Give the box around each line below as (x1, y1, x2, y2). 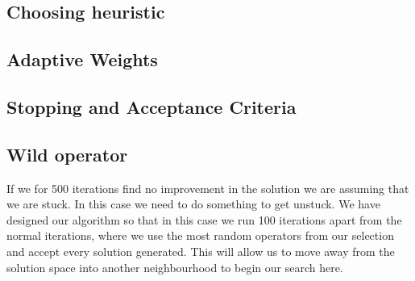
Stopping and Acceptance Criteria (6, 94, 297, 119)
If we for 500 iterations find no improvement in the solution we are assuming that (6, 179, 409, 196)
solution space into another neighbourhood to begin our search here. (6, 258, 343, 275)
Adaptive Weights (6, 47, 158, 72)
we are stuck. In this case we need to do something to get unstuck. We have (6, 195, 380, 212)
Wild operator (6, 141, 128, 166)
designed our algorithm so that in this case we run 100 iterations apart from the (6, 211, 402, 228)
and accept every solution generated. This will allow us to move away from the (6, 242, 395, 259)
